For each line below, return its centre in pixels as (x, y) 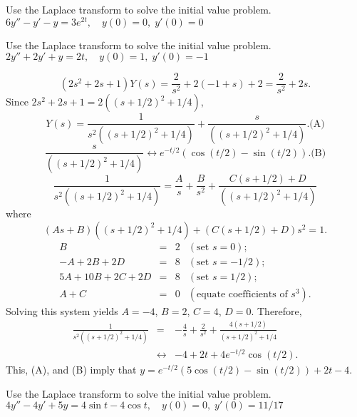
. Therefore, (276, 310)
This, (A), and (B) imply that (71, 370)
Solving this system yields (62, 310)
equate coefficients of (242, 294)
